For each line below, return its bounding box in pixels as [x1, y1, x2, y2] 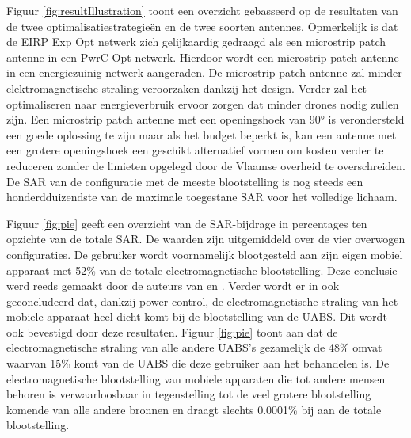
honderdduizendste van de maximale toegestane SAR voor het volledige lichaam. [6, 189, 398, 205]
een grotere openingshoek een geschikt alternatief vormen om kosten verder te [6, 142, 384, 158]
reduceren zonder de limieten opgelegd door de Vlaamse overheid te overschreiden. [6, 157, 405, 173]
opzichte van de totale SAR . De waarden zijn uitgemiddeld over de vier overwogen [6, 230, 405, 247]
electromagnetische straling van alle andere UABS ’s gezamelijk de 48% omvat [6, 339, 382, 356]
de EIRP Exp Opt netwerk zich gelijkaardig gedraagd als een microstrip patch [6, 33, 386, 50]
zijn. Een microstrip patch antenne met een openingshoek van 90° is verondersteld [6, 111, 405, 128]
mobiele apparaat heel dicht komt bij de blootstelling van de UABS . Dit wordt [6, 308, 387, 325]
